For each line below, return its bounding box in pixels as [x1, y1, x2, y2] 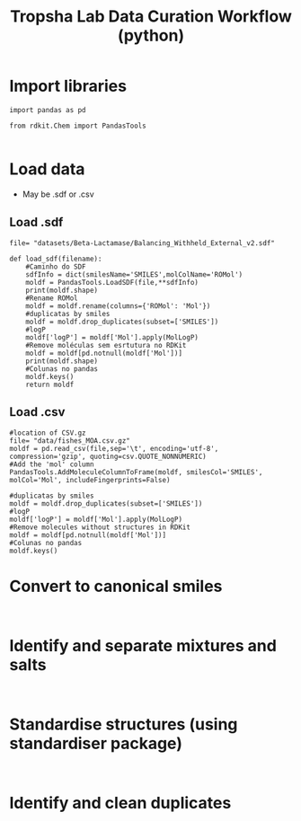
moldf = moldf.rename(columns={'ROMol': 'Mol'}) [25, 301, 211, 311]
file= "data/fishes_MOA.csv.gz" [9, 436, 130, 446]
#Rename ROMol [25, 294, 78, 303]
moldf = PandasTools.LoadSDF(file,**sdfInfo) [25, 278, 199, 287]
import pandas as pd [9, 105, 87, 114]
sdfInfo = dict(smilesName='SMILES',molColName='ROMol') [25, 269, 243, 279]
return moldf [25, 380, 75, 389]
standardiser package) [9, 733, 182, 754]
